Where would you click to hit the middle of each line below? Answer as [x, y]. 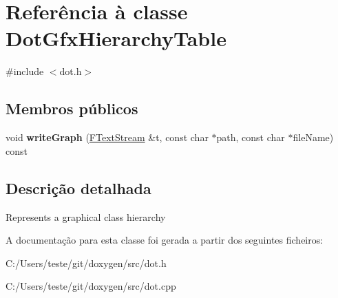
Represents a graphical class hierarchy [86, 216]
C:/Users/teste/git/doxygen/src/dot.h [86, 263]
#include [25, 71]
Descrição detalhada [78, 188]
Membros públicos [72, 108]
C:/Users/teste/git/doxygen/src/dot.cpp [91, 286]
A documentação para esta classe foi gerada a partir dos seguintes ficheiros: [165, 240]
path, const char [251, 137]
